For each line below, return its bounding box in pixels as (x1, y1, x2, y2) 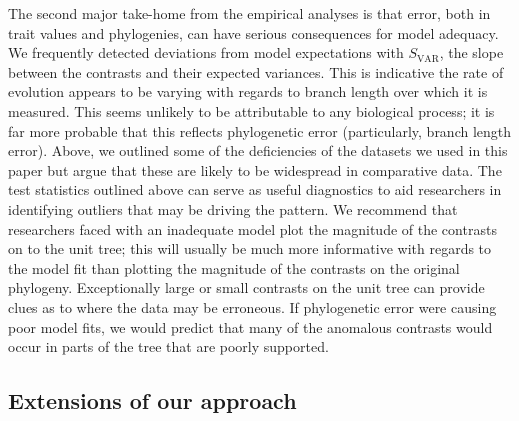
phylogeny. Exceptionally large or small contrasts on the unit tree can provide (8, 277, 485, 298)
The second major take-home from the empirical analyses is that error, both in (8, 3, 491, 23)
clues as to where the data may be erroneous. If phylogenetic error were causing (8, 296, 497, 317)
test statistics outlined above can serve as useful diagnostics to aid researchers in (8, 179, 502, 200)
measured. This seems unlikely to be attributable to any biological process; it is (8, 100, 495, 121)
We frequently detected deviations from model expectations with (8, 42, 404, 63)
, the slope (439, 42, 504, 63)
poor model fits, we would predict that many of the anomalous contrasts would (8, 316, 493, 337)
